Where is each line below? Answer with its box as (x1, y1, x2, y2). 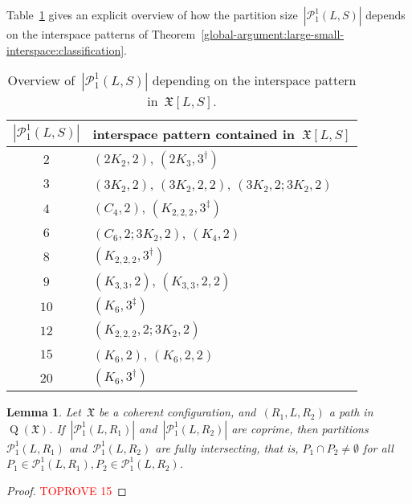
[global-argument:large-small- (201, 26, 345, 42)
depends (365, 6, 406, 23)
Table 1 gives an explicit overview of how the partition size (6, 6, 298, 23)
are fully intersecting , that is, (155, 439, 299, 456)
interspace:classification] (6, 41, 124, 58)
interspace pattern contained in (92, 124, 296, 143)
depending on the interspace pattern (152, 71, 357, 90)
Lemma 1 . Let (6, 404, 81, 420)
